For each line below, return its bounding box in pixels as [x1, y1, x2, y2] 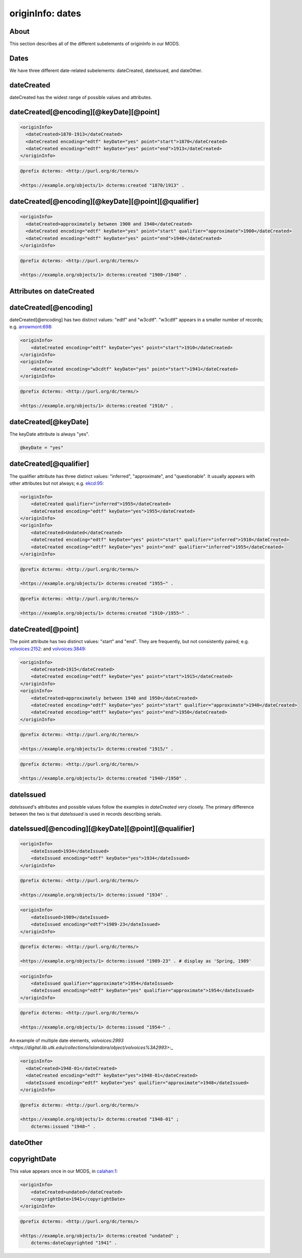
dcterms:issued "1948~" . [31, 1124, 96, 1129]
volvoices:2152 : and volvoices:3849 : [9, 646, 86, 652]
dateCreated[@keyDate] [9, 417, 89, 426]
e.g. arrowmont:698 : [9, 324, 53, 330]
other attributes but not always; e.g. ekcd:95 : [9, 480, 104, 486]
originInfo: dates [9, 8, 82, 19]
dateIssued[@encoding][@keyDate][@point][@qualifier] [9, 825, 195, 833]
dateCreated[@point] [9, 625, 79, 634]
